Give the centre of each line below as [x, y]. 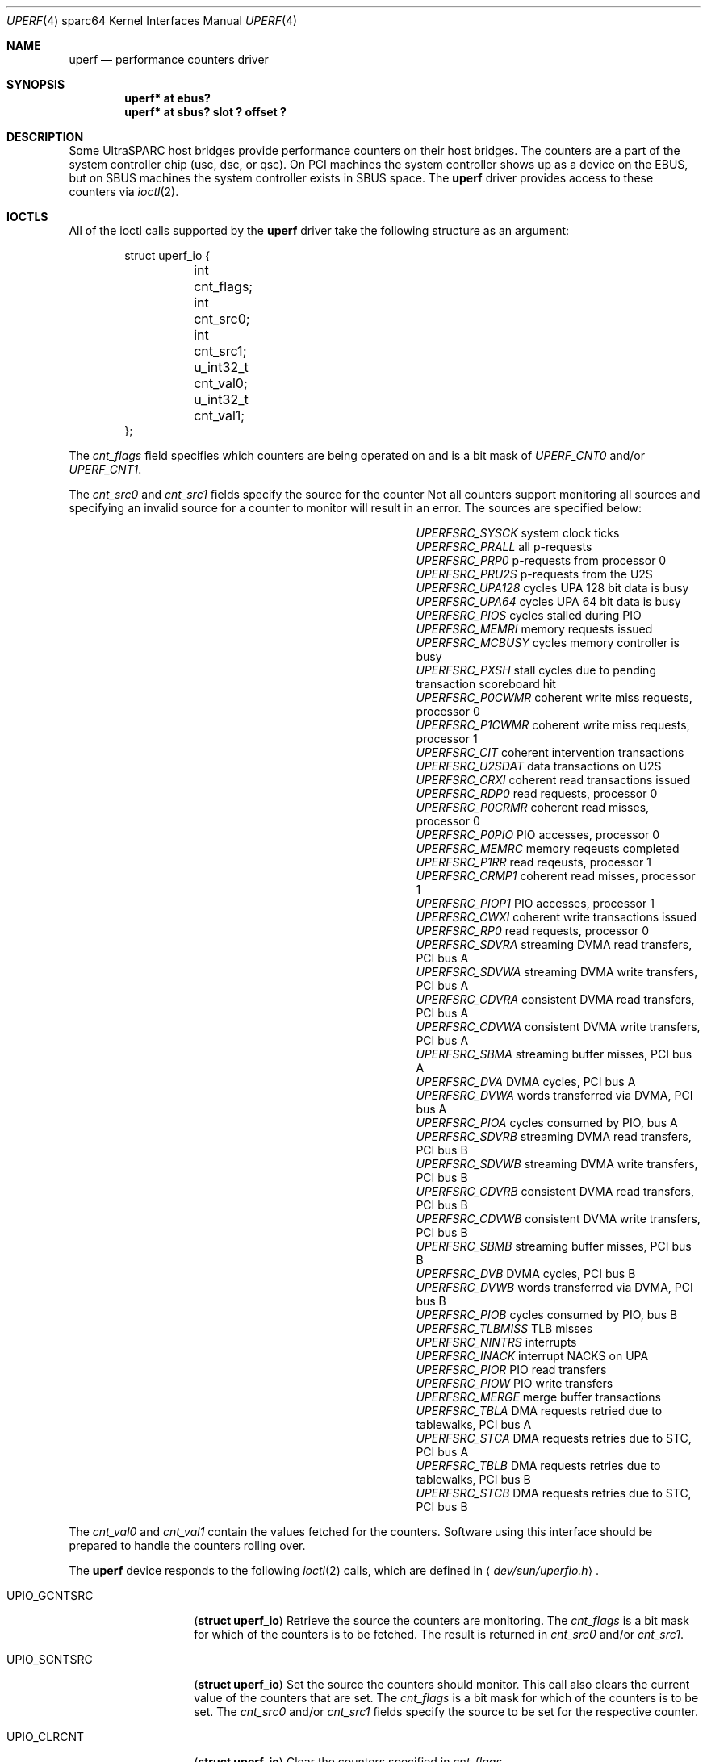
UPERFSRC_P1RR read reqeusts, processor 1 [533, 862]
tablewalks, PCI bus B [473, 1479]
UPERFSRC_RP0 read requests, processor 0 [533, 931]
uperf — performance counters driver [169, 59]
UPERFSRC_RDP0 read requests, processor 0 [537, 793]
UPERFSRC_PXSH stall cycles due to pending [536, 670]
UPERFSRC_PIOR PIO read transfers [511, 1370]
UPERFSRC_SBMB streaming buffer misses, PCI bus [554, 1246]
